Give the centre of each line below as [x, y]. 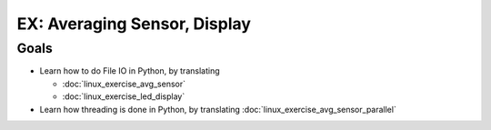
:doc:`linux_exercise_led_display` [124, 96]
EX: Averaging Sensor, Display [134, 24]
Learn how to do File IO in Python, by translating [130, 71]
